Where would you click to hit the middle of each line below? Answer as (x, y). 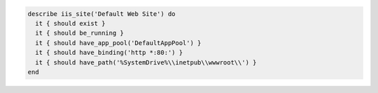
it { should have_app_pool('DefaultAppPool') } (118, 43)
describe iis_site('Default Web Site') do (101, 14)
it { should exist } (70, 23)
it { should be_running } (79, 33)
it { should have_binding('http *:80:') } (109, 53)
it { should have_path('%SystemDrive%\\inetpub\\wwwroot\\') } (146, 62)
